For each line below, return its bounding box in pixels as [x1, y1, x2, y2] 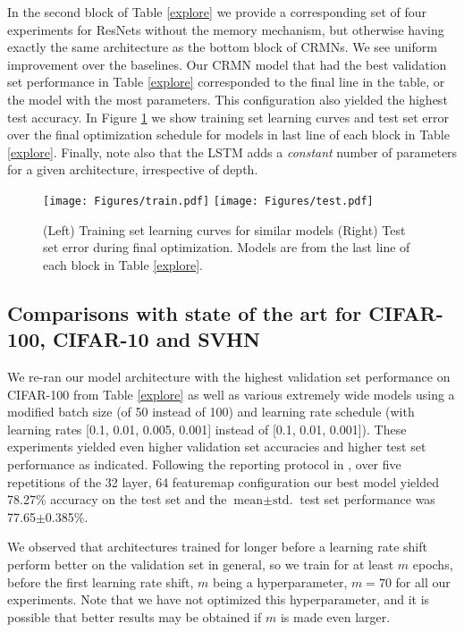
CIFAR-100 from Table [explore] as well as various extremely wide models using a [7, 384, 455, 403]
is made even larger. [280, 607, 391, 626]
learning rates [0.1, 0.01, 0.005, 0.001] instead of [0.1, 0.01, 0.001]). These [7, 419, 407, 438]
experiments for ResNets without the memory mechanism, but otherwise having [7, 20, 444, 38]
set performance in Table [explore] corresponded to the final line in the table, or [7, 72, 445, 91]
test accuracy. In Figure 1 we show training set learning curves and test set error [7, 107, 450, 126]
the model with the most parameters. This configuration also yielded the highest [7, 89, 448, 108]
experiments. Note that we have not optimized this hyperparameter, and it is [7, 590, 430, 609]
